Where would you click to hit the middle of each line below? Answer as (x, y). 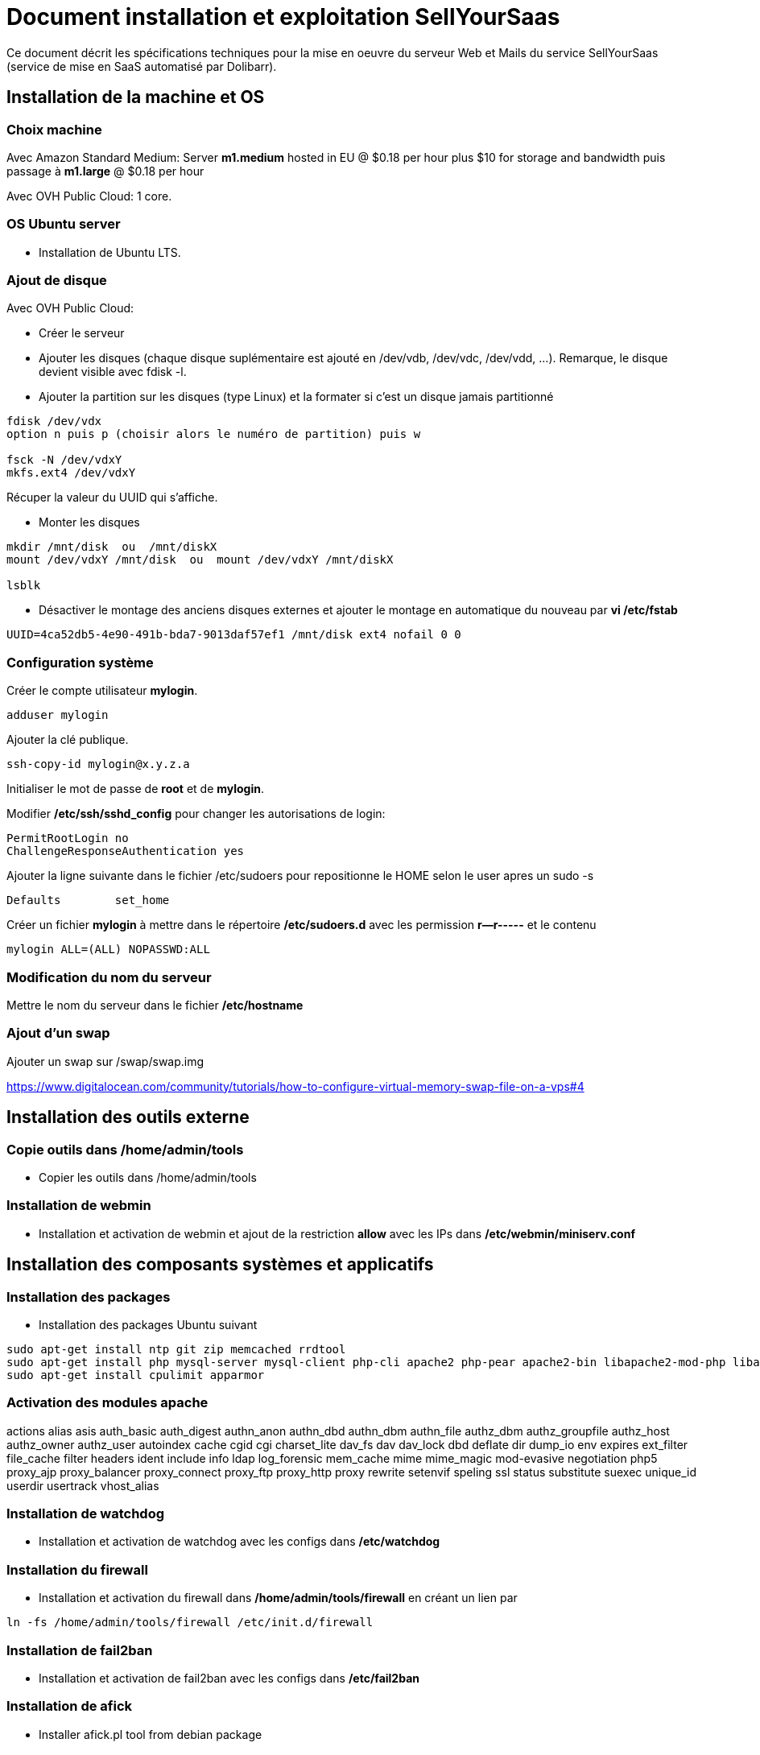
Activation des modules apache (107, 1403)
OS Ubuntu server (64, 224)
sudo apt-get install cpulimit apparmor (136, 1375)
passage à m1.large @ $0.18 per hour (105, 171)
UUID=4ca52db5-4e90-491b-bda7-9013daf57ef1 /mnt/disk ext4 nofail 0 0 (234, 635)
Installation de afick (70, 1706)
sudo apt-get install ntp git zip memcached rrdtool (176, 1349)
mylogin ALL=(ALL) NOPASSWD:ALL (108, 950)
